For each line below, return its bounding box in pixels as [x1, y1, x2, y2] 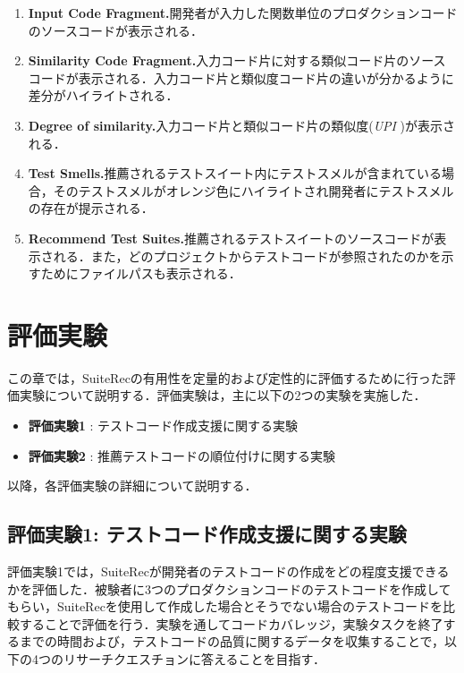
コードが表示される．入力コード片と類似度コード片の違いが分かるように [28, 68, 454, 87]
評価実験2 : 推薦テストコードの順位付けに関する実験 [28, 446, 336, 464]
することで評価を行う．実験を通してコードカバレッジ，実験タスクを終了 [19, 614, 443, 633]
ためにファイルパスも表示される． [40, 264, 241, 283]
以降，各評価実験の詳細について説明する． [7, 476, 257, 495]
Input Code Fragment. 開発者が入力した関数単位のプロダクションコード [28, 4, 458, 21]
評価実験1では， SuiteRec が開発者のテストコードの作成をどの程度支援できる [7, 562, 450, 581]
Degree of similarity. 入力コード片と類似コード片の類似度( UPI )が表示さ [28, 115, 456, 134]
